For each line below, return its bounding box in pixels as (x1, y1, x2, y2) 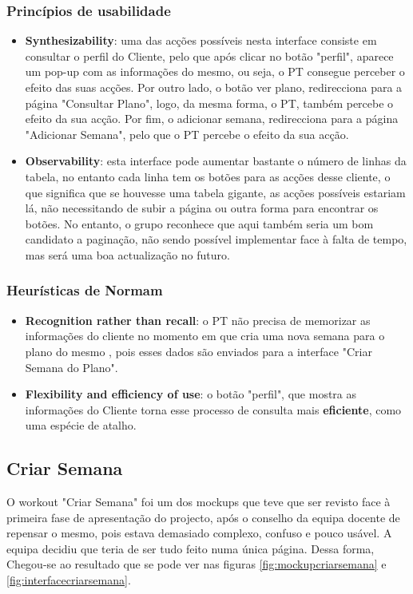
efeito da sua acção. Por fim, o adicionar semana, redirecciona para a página (25, 110, 399, 127)
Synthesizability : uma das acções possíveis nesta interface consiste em (25, 32, 377, 49)
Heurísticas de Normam (6, 280, 163, 300)
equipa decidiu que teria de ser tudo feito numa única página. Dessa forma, (6, 540, 375, 556)
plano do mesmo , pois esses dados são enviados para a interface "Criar (25, 343, 372, 359)
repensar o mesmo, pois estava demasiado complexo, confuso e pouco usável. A (6, 525, 392, 541)
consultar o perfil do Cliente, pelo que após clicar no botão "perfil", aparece (25, 47, 394, 64)
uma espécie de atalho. (25, 417, 137, 434)
